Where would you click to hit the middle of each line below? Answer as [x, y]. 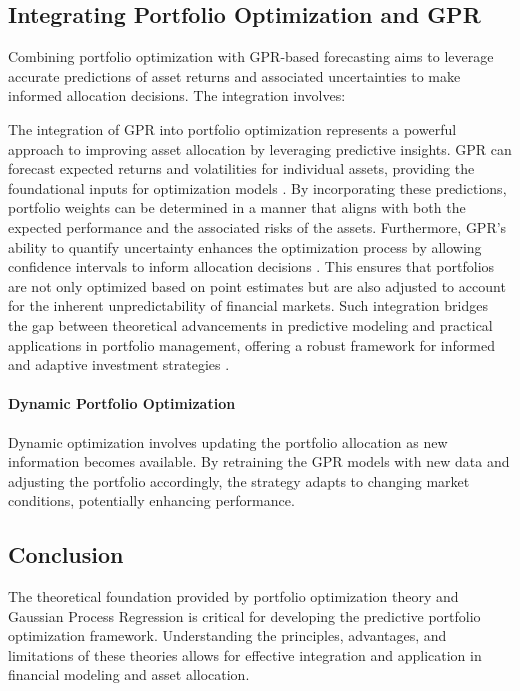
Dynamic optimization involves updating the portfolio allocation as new [228, 441]
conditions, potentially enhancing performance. [151, 500]
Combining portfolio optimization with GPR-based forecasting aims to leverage [251, 56]
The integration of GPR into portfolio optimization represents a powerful [232, 128]
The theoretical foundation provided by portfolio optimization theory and [233, 596]
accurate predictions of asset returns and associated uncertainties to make [234, 75]
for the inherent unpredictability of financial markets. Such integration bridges [248, 305]
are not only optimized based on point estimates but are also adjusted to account [257, 285]
